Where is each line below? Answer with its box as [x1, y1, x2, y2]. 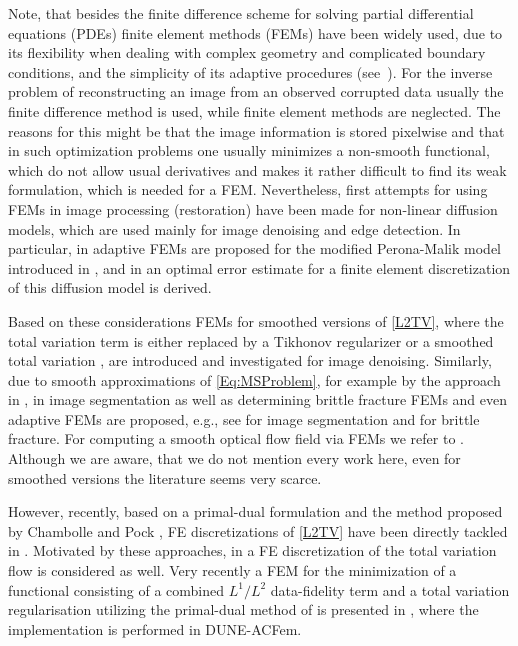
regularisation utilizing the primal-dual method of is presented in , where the [8, 599, 479, 620]
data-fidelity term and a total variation [270, 579, 510, 600]
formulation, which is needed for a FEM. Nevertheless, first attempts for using [8, 179, 488, 200]
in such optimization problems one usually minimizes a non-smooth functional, [8, 140, 490, 161]
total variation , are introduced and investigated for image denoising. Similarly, [8, 350, 492, 371]
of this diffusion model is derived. [8, 277, 212, 298]
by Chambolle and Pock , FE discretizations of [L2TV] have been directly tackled [8, 520, 508, 541]
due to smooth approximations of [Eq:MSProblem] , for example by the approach [8, 369, 501, 390]
